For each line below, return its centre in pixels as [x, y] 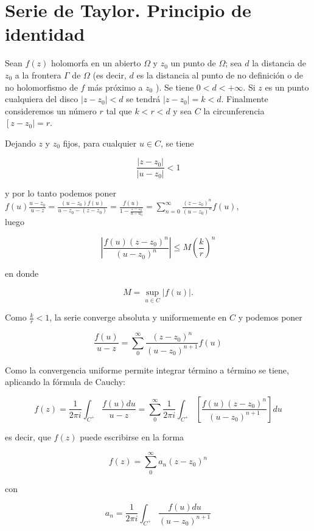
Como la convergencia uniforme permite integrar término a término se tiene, [147, 370]
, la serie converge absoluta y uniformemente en [138, 317]
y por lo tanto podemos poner [61, 193]
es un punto [287, 87]
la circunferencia [234, 110]
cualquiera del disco [42, 99]
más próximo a [115, 87]
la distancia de [279, 63]
